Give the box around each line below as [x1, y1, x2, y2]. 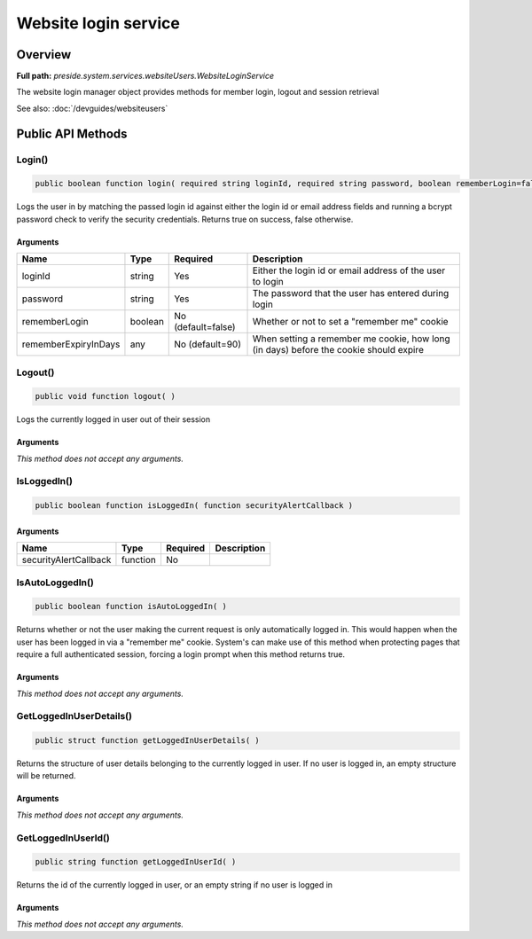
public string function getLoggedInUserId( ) [35, 857, 237, 867]
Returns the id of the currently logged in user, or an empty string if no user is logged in [16, 880, 332, 890]
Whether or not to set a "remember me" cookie [252, 316, 449, 328]
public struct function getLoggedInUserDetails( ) [35, 736, 261, 746]
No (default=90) [174, 338, 241, 350]
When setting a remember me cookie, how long [252, 333, 451, 345]
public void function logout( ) [35, 391, 176, 402]
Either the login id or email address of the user [252, 264, 446, 277]
